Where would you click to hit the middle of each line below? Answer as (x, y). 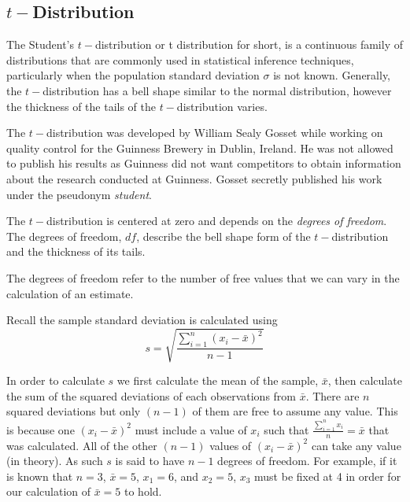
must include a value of (191, 429)
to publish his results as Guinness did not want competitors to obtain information (204, 163)
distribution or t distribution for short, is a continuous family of (249, 44)
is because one (41, 429)
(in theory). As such (55, 461)
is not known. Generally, (332, 75)
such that (286, 429)
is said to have (150, 461)
